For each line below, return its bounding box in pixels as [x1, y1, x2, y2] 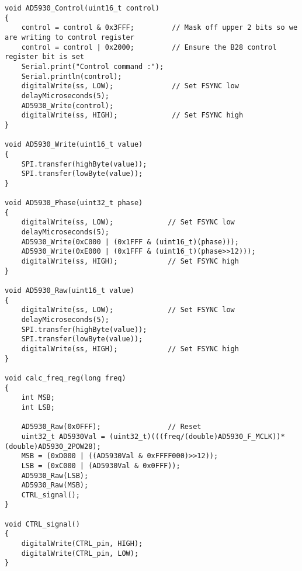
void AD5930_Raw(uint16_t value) [5, 286, 134, 295]
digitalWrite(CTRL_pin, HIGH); [21, 539, 143, 548]
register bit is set [5, 53, 85, 61]
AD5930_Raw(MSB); [21, 481, 89, 490]
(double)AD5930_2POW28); [5, 442, 101, 451]
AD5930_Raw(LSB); [21, 471, 89, 480]
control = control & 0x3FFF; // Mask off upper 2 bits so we [21, 23, 298, 32]
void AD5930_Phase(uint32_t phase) [5, 199, 143, 207]
